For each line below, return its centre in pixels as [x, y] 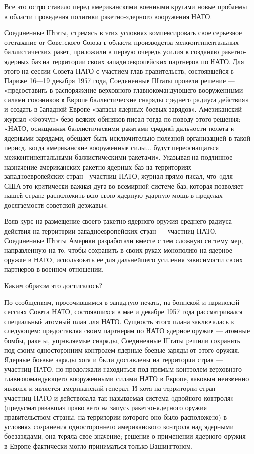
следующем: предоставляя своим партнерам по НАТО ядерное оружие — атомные [127, 331]
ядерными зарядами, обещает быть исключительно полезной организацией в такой [127, 138]
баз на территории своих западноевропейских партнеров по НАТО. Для [138, 61]
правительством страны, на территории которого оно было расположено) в [116, 417]
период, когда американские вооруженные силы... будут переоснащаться [112, 147]
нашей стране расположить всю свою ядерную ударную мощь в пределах [114, 195]
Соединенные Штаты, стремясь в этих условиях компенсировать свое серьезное [123, 32]
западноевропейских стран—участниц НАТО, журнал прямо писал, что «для [119, 176]
